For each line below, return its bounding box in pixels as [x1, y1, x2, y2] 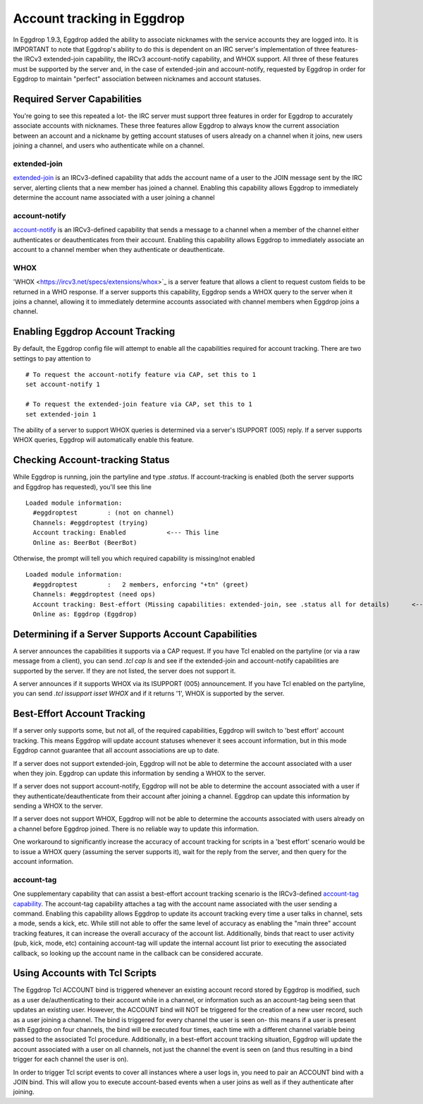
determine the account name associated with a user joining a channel [13, 193, 215, 202]
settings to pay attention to [13, 354, 91, 363]
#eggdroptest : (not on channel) [32, 509, 175, 517]
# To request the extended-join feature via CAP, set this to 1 [25, 400, 253, 409]
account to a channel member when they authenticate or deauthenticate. [13, 246, 225, 254]
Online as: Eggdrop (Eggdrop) [32, 610, 137, 618]
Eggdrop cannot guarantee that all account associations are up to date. [13, 746, 220, 755]
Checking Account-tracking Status [13, 454, 170, 466]
